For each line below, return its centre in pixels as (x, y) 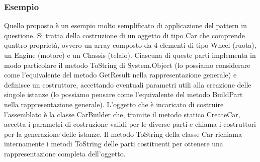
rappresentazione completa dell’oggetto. (65, 153)
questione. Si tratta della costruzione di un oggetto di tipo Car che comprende (125, 35)
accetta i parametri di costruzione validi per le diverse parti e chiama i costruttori (130, 124)
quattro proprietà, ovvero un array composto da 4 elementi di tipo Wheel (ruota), (130, 45)
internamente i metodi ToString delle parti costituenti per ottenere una (114, 144)
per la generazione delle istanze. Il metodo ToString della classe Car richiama (123, 134)
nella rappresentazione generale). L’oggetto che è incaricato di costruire (114, 104)
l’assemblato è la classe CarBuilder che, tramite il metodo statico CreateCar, (122, 114)
